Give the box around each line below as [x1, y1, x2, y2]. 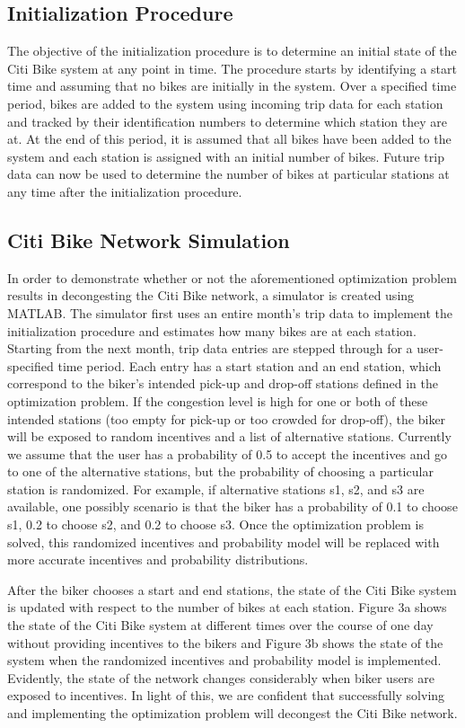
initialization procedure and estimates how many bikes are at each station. [7, 321, 417, 340]
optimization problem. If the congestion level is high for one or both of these [7, 391, 428, 410]
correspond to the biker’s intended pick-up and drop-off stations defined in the [7, 374, 439, 393]
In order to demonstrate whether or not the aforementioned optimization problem [7, 268, 457, 287]
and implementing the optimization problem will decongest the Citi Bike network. [7, 704, 458, 722]
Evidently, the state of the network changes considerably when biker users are [7, 668, 434, 687]
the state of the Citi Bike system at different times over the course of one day [7, 616, 434, 635]
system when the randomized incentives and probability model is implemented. [7, 651, 442, 670]
